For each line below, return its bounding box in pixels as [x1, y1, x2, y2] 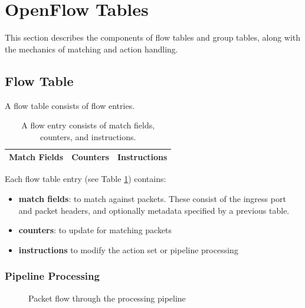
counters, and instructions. [40, 130, 136, 143]
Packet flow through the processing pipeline [28, 292, 186, 304]
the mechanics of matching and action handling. [5, 42, 178, 55]
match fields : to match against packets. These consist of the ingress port [18, 192, 286, 204]
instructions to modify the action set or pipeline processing [18, 243, 238, 256]
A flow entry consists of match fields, [21, 119, 155, 131]
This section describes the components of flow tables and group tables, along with [5, 31, 301, 44]
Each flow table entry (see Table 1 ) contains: [5, 173, 166, 185]
